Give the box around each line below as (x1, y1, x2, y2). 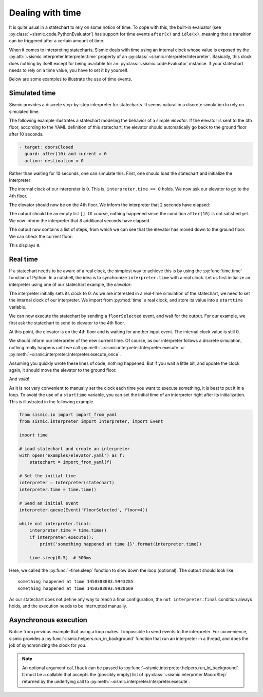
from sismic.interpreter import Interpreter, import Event (19, 418, 163, 424)
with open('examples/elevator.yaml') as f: (19, 452, 125, 458)
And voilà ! (9, 376, 29, 382)
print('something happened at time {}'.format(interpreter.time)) (39, 541, 202, 546)
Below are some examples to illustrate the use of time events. (9, 76, 132, 82)
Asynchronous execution (9, 616, 88, 624)
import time (19, 432, 48, 438)
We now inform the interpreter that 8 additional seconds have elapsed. (9, 217, 150, 224)
